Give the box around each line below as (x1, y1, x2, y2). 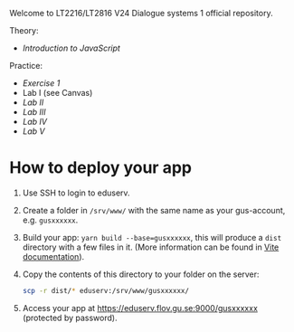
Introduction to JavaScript (22, 43, 120, 53)
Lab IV (22, 117, 48, 127)
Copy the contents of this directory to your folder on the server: (22, 269, 260, 280)
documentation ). (22, 251, 85, 261)
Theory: (9, 25, 39, 35)
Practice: (9, 61, 43, 71)
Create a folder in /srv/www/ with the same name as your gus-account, (22, 204, 286, 215)
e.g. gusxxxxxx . (22, 214, 79, 225)
